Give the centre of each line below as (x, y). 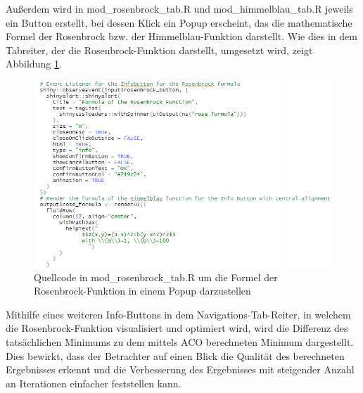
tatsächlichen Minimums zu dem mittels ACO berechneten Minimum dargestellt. (180, 342)
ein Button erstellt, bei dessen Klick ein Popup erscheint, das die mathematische (179, 22)
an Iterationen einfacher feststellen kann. (94, 383)
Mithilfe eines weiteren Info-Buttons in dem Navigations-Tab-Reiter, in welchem (178, 314)
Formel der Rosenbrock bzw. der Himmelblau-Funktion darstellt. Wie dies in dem (181, 36)
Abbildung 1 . (34, 64)
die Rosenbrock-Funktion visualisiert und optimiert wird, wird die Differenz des (177, 328)
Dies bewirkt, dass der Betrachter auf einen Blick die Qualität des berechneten (175, 355)
